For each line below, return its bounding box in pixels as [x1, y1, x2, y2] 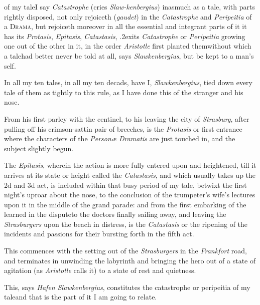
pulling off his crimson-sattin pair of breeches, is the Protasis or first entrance [4, 123, 242, 134]
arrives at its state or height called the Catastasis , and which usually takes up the [4, 169, 256, 180]
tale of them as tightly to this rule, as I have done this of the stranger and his [4, 87, 243, 97]
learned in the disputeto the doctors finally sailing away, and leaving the [4, 209, 226, 219]
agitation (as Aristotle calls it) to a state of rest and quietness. [4, 265, 196, 275]
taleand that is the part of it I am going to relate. [4, 291, 157, 302]
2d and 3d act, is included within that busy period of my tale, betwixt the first [4, 179, 247, 190]
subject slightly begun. [4, 143, 74, 153]
